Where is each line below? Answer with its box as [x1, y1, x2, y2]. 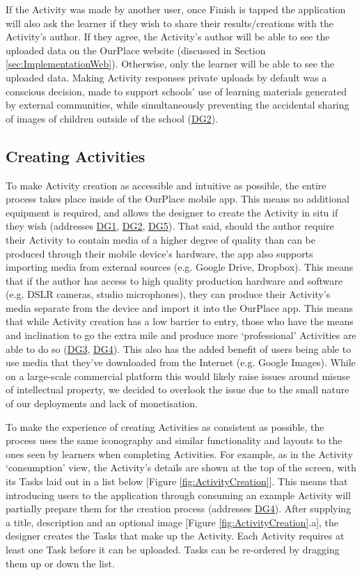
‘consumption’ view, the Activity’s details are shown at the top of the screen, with [6, 460, 356, 475]
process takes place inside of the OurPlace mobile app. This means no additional [6, 191, 349, 206]
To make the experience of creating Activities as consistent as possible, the [6, 419, 324, 434]
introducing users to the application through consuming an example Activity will [6, 487, 351, 502]
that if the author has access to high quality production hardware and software [6, 273, 343, 287]
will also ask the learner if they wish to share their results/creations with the [6, 15, 333, 30]
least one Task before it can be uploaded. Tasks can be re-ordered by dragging [6, 542, 340, 556]
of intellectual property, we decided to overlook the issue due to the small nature [6, 382, 349, 397]
